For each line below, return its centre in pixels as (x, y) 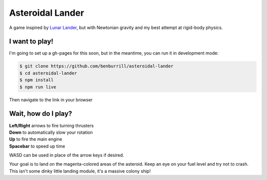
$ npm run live (38, 87)
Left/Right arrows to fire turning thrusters (51, 125)
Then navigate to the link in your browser (51, 100)
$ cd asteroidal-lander (48, 73)
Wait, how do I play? (41, 114)
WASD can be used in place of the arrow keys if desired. (67, 155)
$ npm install (37, 80)
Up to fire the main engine (36, 139)
